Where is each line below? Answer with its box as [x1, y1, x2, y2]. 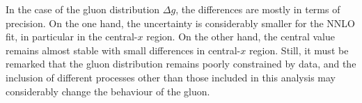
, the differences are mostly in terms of [175, 2, 340, 16]
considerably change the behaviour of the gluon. [6, 84, 210, 98]
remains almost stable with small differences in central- [6, 42, 241, 57]
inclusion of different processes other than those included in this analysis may [6, 70, 336, 84]
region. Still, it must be [249, 42, 349, 57]
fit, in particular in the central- [6, 29, 138, 44]
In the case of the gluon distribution [6, 2, 160, 16]
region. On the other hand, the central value [146, 29, 336, 44]
